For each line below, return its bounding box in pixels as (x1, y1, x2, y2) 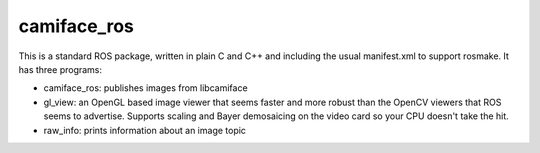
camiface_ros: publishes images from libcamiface (43, 82, 249, 94)
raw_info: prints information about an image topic (43, 124, 247, 136)
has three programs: (18, 63, 103, 75)
